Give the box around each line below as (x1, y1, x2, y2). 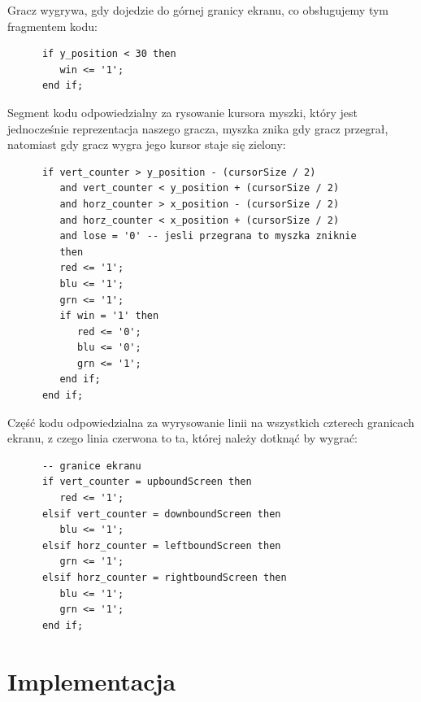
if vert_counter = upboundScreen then (41, 476, 252, 488)
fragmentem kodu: (7, 17, 98, 34)
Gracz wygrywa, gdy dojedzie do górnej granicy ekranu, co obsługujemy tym (7, 2, 389, 18)
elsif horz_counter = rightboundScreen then (41, 572, 287, 583)
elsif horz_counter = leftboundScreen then (41, 539, 281, 552)
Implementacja (7, 664, 176, 697)
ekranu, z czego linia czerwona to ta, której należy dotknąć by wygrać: (7, 429, 358, 447)
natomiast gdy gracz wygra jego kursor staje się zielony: (7, 136, 286, 153)
